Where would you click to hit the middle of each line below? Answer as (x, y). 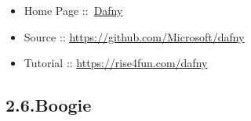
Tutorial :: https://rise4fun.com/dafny (116, 63)
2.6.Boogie (49, 105)
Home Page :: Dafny (73, 10)
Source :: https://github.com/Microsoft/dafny (134, 36)
